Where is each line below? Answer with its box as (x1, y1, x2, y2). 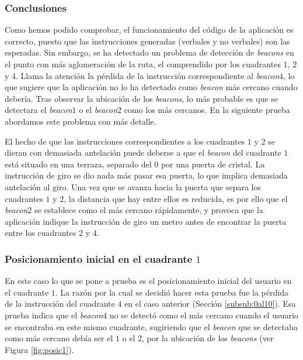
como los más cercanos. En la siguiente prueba (124, 104, 290, 116)
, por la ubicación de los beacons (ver (142, 332, 274, 344)
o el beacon (79, 104, 118, 116)
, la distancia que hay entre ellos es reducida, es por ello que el (64, 192, 288, 204)
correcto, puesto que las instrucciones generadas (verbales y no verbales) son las (5, 35, 290, 47)
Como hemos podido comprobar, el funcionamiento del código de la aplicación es (5, 23, 294, 36)
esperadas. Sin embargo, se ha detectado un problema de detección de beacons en (5, 46, 294, 59)
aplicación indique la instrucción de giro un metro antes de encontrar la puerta (5, 215, 287, 227)
